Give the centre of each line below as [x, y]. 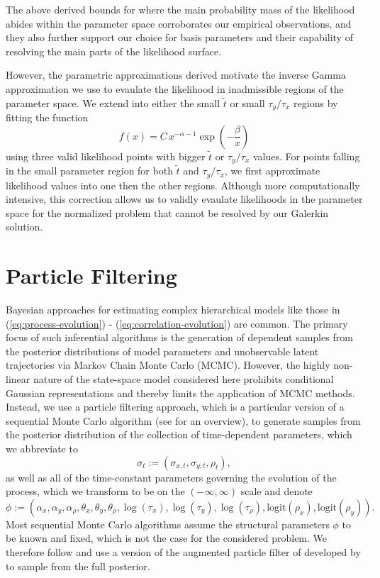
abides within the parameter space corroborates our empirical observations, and [179, 23]
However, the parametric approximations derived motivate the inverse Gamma [176, 75]
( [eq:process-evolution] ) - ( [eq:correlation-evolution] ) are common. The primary [177, 323]
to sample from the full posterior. [78, 566]
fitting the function [47, 117]
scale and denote [276, 491]
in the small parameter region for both [89, 171]
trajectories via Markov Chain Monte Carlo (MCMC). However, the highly [168, 365]
